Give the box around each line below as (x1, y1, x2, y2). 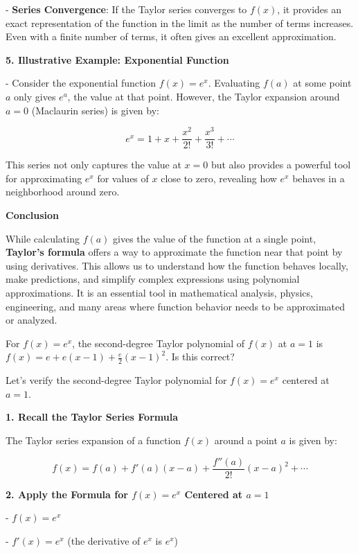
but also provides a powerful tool (211, 157, 351, 172)
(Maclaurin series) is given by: (31, 103, 159, 117)
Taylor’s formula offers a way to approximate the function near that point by (6, 245, 343, 259)
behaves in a (292, 170, 345, 185)
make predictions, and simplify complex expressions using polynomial (6, 272, 300, 286)
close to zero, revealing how (161, 170, 277, 185)
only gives (14, 89, 56, 103)
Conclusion (6, 208, 60, 222)
